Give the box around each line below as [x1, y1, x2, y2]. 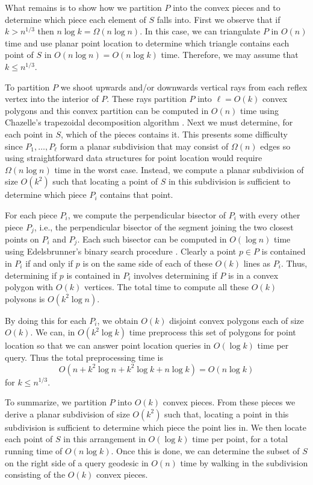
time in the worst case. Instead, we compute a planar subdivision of [54, 163, 304, 176]
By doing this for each [5, 314, 87, 326]
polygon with [5, 281, 54, 293]
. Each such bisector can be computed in [77, 232, 227, 245]
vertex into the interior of [5, 92, 99, 105]
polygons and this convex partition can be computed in [5, 104, 209, 116]
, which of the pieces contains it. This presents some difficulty [61, 127, 288, 140]
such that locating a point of [52, 175, 158, 188]
